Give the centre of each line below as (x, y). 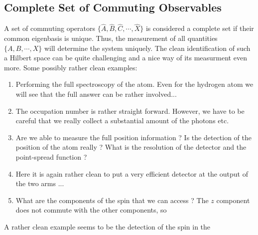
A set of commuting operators (50, 28)
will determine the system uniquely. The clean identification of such (147, 48)
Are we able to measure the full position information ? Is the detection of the (134, 137)
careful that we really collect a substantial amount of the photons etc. (122, 120)
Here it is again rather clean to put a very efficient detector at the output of (132, 173)
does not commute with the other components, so (91, 210)
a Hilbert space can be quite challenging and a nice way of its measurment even (126, 58)
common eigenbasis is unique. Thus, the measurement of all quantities (111, 38)
